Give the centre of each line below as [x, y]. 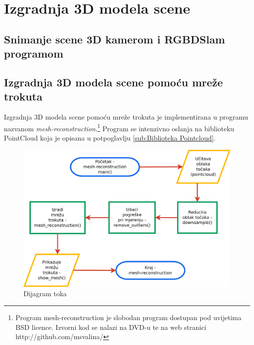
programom [34, 53]
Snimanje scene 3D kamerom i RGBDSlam [115, 39]
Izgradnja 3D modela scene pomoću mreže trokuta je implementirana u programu [126, 117]
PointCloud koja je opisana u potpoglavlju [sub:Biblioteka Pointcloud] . [110, 137]
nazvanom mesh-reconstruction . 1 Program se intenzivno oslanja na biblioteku [119, 127]
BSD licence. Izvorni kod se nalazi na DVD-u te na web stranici [111, 327]
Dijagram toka [45, 294]
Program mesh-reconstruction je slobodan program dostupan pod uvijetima [128, 317]
